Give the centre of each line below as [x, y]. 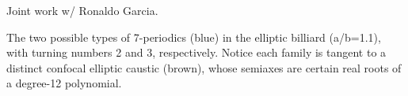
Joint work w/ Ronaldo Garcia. [82, 10]
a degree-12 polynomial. [64, 83]
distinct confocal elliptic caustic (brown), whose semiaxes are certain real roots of [204, 67]
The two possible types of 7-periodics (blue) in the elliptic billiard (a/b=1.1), [194, 37]
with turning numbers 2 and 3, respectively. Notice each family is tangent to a [196, 52]
